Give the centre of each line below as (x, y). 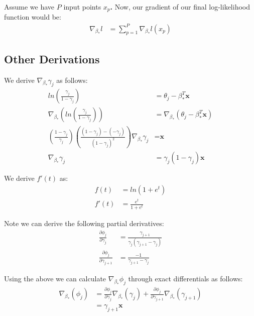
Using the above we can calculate (55, 278)
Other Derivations (52, 59)
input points (82, 7)
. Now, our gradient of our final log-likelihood (180, 7)
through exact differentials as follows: (185, 278)
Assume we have (29, 7)
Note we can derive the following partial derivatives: (84, 223)
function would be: (33, 17)
